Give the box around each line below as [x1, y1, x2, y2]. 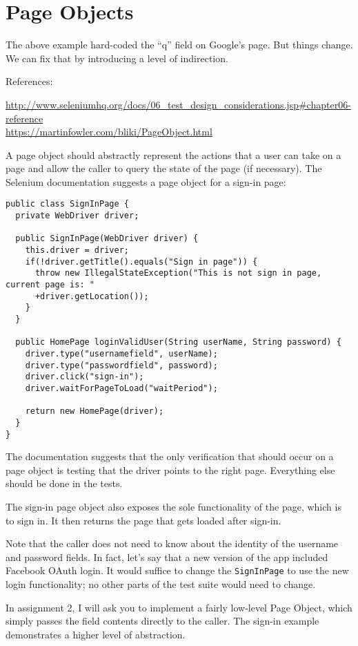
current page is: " [6, 280, 95, 290]
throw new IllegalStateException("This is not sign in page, [34, 268, 322, 278]
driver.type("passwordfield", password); [25, 360, 218, 370]
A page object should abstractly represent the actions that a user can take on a [6, 147, 341, 162]
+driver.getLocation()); [34, 291, 149, 301]
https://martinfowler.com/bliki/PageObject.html [6, 124, 212, 139]
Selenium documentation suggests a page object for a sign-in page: [6, 174, 286, 189]
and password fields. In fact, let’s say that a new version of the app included [6, 549, 328, 564]
